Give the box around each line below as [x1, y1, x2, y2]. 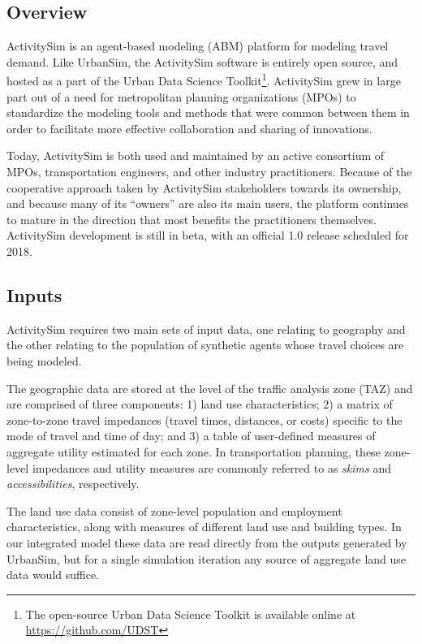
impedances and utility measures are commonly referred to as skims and [32, 459, 391, 476]
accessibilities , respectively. [6, 475, 140, 492]
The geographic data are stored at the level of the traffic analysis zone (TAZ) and [6, 379, 413, 396]
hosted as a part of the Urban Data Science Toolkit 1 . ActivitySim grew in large [6, 70, 401, 89]
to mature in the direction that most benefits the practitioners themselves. [6, 210, 377, 227]
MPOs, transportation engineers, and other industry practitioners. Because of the [6, 163, 412, 180]
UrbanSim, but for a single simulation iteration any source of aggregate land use [6, 550, 407, 567]
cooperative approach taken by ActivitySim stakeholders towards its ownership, [6, 179, 402, 196]
